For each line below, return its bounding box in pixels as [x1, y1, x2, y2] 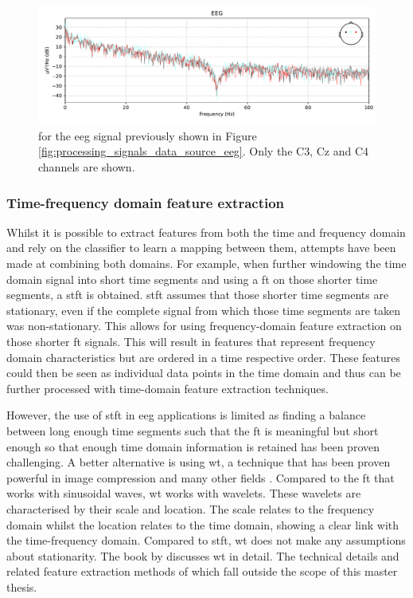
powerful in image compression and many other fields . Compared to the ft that [6, 469, 395, 486]
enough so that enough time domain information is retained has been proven [6, 438, 380, 454]
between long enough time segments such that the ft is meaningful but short [6, 422, 379, 439]
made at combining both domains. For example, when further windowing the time [6, 255, 407, 272]
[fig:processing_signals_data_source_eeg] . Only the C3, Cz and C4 [38, 143, 369, 159]
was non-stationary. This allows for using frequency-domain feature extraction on [6, 317, 402, 334]
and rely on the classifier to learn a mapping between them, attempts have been [6, 239, 396, 256]
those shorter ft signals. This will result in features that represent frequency [6, 332, 376, 349]
